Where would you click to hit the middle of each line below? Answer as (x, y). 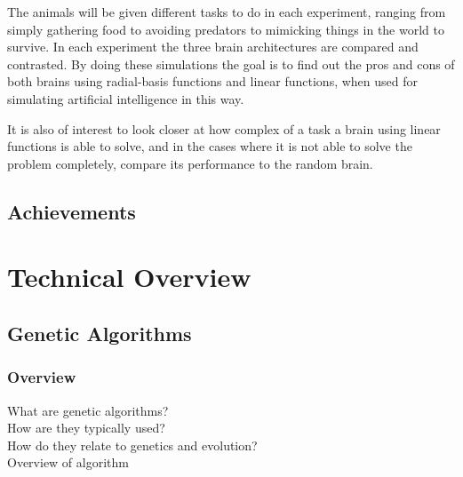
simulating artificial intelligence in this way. (126, 98)
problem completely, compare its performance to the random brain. (190, 163)
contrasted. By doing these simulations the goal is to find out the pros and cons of (231, 64)
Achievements (72, 211)
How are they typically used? (86, 428)
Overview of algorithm (68, 462)
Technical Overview (129, 277)
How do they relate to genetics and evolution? (132, 445)
